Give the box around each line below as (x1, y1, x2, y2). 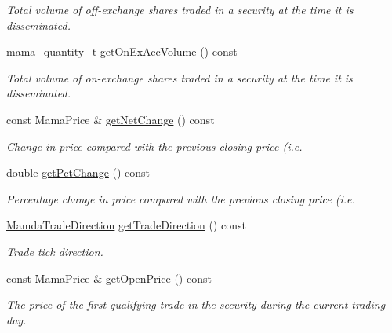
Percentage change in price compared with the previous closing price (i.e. (6, 190, 355, 207)
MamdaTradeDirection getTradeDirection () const (6, 217, 246, 233)
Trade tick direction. (6, 243, 103, 259)
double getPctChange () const (6, 164, 151, 181)
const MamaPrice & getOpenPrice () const (6, 269, 212, 286)
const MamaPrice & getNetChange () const (6, 111, 215, 127)
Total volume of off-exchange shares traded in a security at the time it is (6, 2, 354, 17)
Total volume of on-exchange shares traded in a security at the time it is (6, 69, 353, 86)
